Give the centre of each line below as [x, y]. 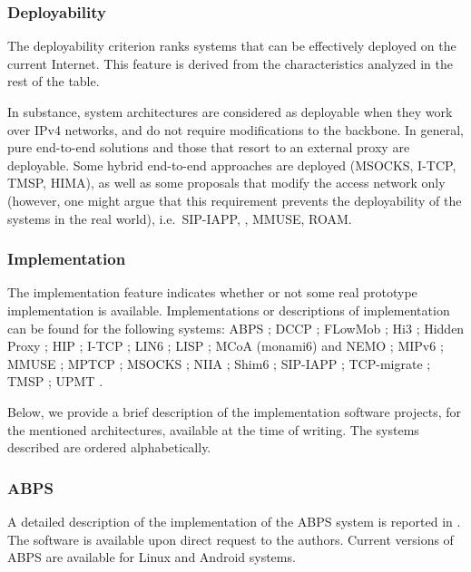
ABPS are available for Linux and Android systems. [152, 557]
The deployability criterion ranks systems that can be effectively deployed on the [232, 46]
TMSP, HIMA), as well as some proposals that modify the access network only [226, 183]
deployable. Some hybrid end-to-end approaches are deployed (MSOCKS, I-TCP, [232, 165]
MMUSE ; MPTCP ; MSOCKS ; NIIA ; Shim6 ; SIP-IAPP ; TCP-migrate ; [219, 363]
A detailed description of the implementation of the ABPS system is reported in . [234, 521]
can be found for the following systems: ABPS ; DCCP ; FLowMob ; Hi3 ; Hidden [236, 328]
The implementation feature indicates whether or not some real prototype [212, 292]
